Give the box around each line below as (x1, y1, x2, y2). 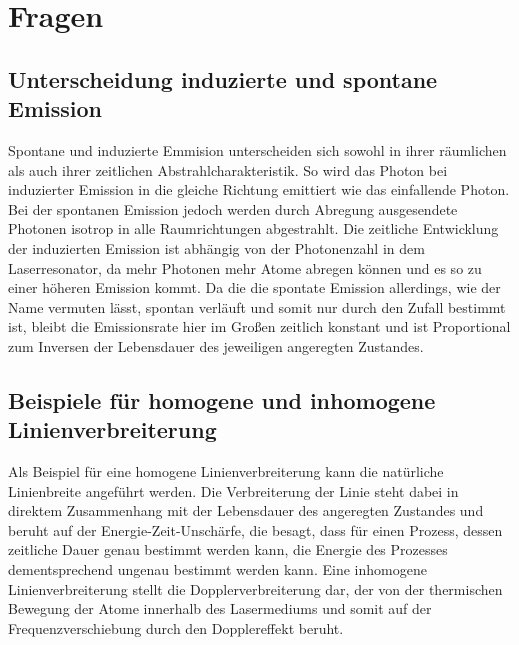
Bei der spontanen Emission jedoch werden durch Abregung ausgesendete (8, 198, 458, 219)
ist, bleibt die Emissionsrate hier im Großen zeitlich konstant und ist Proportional (8, 316, 511, 337)
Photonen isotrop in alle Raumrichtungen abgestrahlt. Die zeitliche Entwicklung (8, 218, 499, 239)
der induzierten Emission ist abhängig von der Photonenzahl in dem (8, 237, 425, 258)
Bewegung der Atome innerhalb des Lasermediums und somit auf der (8, 598, 432, 619)
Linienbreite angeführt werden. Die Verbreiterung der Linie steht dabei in (8, 480, 459, 501)
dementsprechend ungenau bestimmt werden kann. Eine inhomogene (8, 559, 427, 580)
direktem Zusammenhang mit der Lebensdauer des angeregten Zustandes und (8, 500, 484, 521)
